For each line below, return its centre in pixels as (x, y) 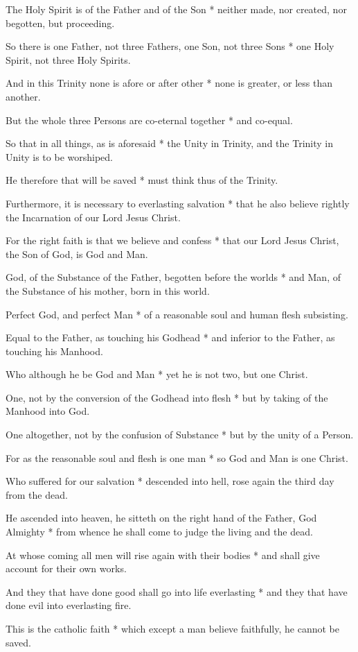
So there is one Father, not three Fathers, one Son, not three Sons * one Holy (170, 46)
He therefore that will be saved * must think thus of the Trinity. (142, 180)
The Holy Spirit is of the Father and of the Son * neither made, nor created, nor (176, 9)
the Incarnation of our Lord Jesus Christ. (93, 217)
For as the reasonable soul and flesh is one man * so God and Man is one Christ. (177, 457)
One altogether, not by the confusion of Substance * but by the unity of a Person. (180, 435)
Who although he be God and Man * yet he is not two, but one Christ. (157, 374)
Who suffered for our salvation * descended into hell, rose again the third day (170, 481)
